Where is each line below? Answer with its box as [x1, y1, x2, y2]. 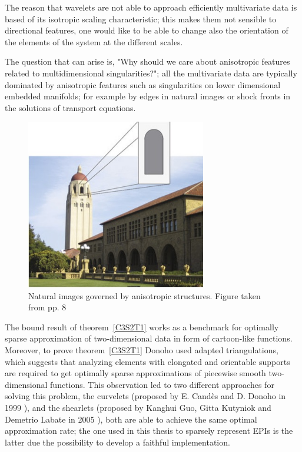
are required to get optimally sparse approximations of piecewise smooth [5, 367, 266, 379]
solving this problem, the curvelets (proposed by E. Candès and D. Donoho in [5, 390, 286, 402]
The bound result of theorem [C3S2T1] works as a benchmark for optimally [5, 320, 279, 333]
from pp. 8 [28, 301, 67, 313]
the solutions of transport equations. [5, 101, 136, 113]
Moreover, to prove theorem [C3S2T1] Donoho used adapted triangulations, [5, 344, 278, 356]
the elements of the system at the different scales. [5, 35, 183, 48]
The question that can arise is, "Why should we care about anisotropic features [5, 55, 290, 68]
